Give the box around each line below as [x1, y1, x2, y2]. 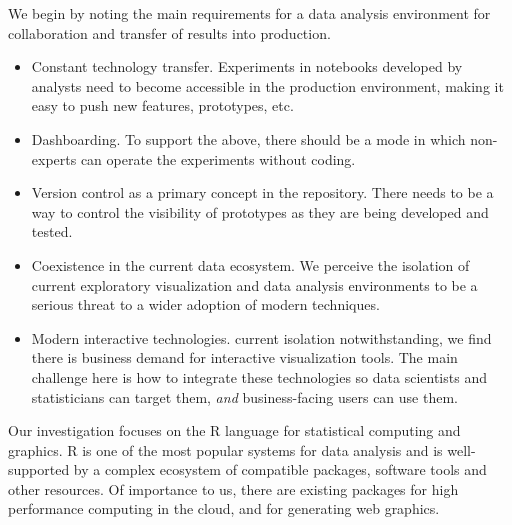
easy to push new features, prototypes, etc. [31, 95, 294, 116]
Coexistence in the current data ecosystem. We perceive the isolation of [31, 254, 470, 275]
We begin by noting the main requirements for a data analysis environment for [8, 3, 491, 23]
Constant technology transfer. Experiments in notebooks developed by [31, 56, 463, 77]
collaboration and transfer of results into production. [8, 22, 331, 43]
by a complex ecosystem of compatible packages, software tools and [73, 459, 487, 480]
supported [8, 459, 70, 480]
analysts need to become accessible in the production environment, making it [31, 75, 504, 96]
